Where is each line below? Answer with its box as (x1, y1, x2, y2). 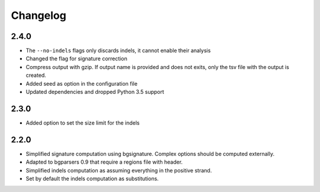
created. (25, 71, 47, 79)
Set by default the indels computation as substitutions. (25, 175, 159, 182)
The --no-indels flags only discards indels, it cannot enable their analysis (25, 47, 211, 54)
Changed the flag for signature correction (25, 55, 127, 62)
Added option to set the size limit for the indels (25, 119, 140, 126)
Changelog (11, 9, 66, 22)
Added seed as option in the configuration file (25, 80, 137, 87)
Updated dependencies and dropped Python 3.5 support (25, 89, 164, 96)
